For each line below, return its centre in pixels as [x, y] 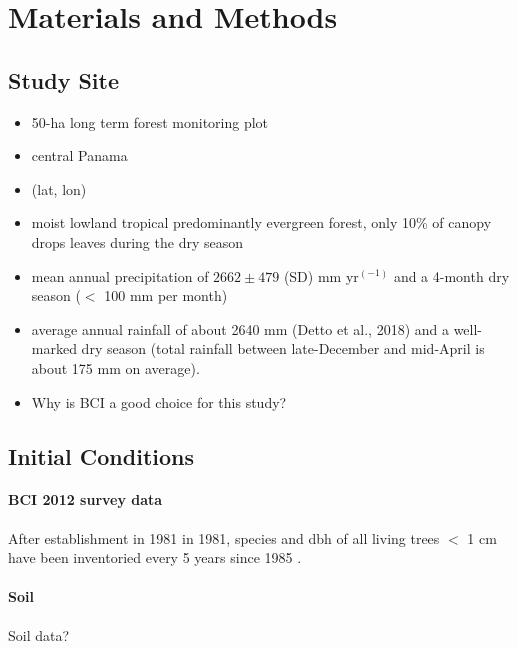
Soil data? [39, 634]
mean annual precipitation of [120, 275]
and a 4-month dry [451, 275]
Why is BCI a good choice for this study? [159, 401]
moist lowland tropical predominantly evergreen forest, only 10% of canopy [261, 222]
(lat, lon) [59, 188]
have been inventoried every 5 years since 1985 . [155, 557]
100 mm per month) [166, 295]
